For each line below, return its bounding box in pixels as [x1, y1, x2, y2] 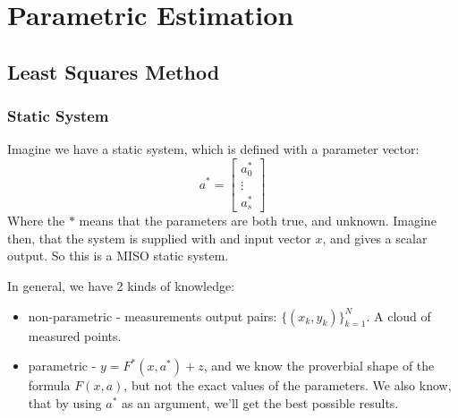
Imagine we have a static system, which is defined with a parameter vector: [7, 140, 420, 158]
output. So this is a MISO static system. [7, 246, 229, 265]
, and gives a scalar [322, 228, 428, 247]
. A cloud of [366, 306, 431, 325]
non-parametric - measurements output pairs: [28, 306, 277, 325]
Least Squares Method [7, 57, 220, 85]
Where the [7, 211, 65, 230]
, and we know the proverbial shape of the [203, 356, 435, 375]
